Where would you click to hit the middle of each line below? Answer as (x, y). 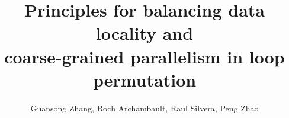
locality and (144, 33)
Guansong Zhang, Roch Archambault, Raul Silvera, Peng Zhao (144, 108)
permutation (144, 79)
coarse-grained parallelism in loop (144, 56)
